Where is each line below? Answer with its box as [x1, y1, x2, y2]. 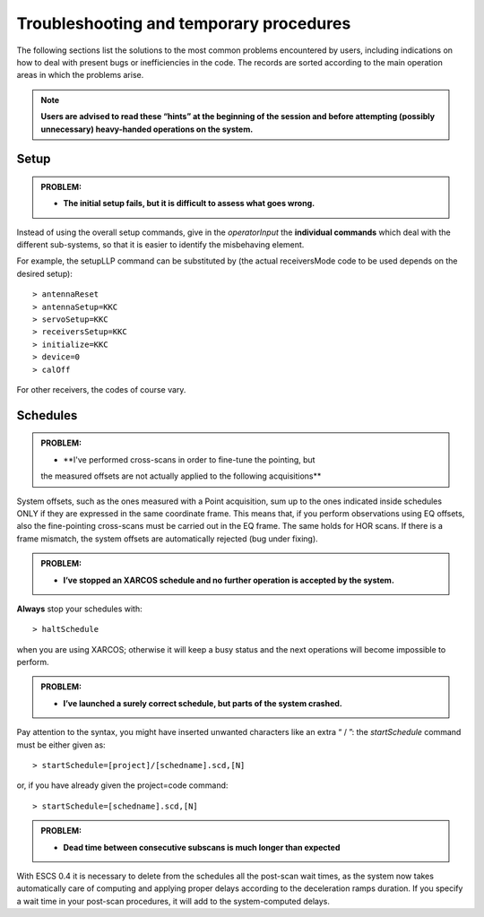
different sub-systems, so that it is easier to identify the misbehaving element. [16, 239, 305, 250]
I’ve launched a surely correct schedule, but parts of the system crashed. [63, 697, 342, 708]
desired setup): [16, 268, 73, 279]
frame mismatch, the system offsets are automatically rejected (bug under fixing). [16, 533, 318, 544]
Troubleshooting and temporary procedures [16, 13, 351, 33]
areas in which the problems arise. [16, 70, 144, 81]
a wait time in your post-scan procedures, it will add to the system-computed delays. [16, 895, 331, 906]
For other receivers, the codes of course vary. [16, 384, 186, 394]
